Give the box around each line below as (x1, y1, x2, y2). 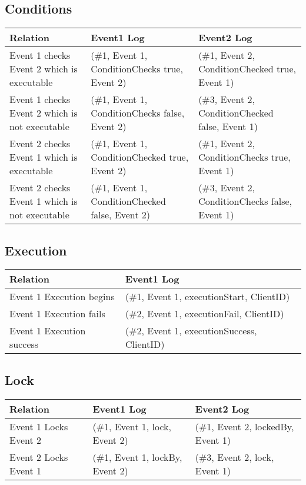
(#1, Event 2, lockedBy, (195, 419, 294, 433)
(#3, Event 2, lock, (195, 450, 274, 464)
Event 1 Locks (9, 419, 68, 433)
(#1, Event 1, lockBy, (92, 450, 182, 464)
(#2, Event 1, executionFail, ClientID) (125, 307, 284, 321)
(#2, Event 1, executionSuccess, (125, 324, 257, 338)
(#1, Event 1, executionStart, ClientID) (125, 290, 290, 304)
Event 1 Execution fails (9, 307, 105, 321)
